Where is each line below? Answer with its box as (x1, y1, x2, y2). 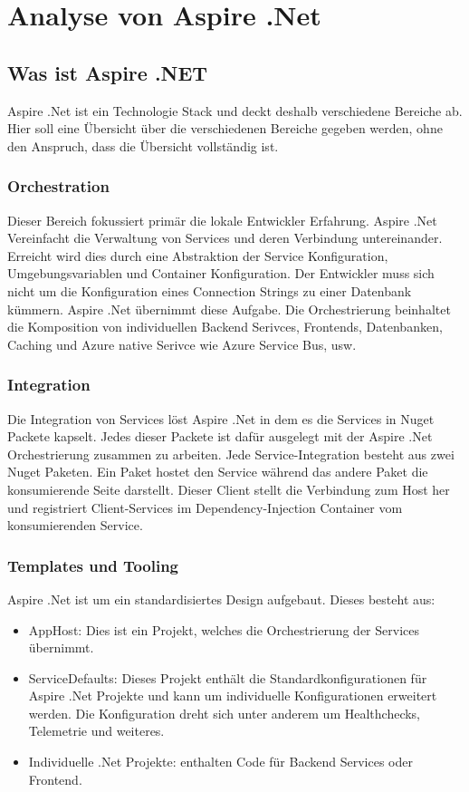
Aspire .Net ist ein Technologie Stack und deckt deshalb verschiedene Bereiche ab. (7, 101, 463, 120)
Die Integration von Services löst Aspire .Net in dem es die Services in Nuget (7, 409, 435, 428)
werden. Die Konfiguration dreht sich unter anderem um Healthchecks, (28, 703, 421, 722)
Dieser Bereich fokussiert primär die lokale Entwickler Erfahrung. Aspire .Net (7, 210, 437, 229)
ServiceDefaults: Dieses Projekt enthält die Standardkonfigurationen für (28, 668, 427, 687)
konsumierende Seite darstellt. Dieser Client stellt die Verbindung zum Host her (7, 479, 450, 498)
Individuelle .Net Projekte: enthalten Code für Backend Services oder (28, 752, 413, 771)
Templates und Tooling (7, 554, 179, 576)
